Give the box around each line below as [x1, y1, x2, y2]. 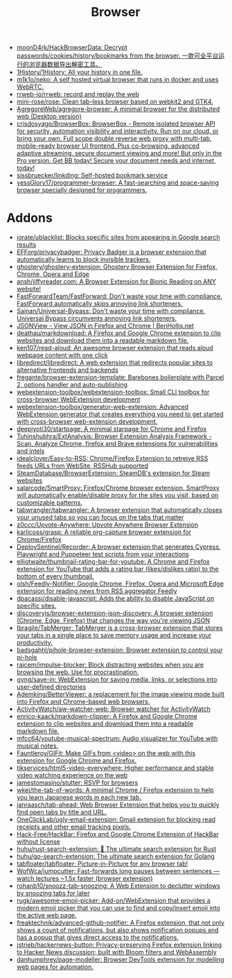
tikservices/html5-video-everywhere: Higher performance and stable [16, 764, 214, 772]
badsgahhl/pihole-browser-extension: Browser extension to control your [16, 646, 223, 654]
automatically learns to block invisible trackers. [16, 255, 151, 264]
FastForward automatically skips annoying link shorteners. [16, 300, 183, 308]
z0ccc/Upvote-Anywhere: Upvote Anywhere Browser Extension [16, 521, 199, 529]
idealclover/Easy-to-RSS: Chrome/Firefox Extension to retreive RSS [16, 454, 208, 463]
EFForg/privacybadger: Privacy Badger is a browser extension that [16, 248, 207, 257]
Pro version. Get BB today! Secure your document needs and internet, [16, 157, 216, 165]
